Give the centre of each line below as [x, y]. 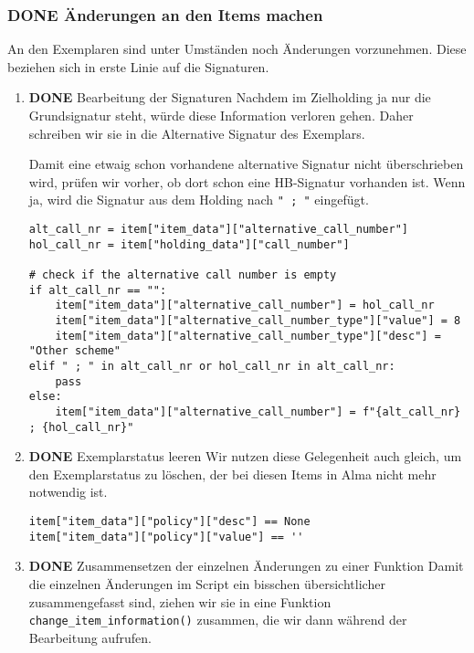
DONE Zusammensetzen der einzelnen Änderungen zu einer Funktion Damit [246, 566]
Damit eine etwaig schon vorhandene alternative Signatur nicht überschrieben [246, 164]
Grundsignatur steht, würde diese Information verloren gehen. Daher [221, 115]
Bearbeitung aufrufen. [90, 637]
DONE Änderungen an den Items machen [165, 14]
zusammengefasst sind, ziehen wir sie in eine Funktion [180, 601]
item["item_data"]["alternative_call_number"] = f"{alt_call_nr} [258, 411]
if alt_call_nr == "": [98, 290]
